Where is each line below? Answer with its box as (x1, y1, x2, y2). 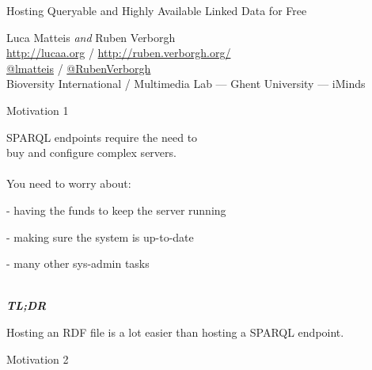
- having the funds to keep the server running (6, 201, 226, 218)
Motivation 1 (6, 101, 69, 118)
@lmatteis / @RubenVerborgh (6, 59, 151, 76)
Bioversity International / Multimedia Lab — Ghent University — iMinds (6, 75, 366, 92)
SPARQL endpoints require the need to (6, 128, 198, 145)
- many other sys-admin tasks (6, 255, 150, 272)
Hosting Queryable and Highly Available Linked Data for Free (6, 2, 307, 18)
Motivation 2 (6, 350, 69, 367)
